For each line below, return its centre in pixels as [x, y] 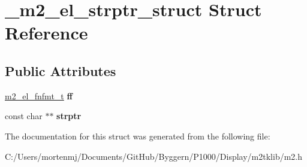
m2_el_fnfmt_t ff [39, 95]
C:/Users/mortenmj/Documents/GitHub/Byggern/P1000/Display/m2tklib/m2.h [154, 156]
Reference [46, 33]
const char [24, 116]
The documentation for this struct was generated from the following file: [138, 136]
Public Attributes [61, 70]
